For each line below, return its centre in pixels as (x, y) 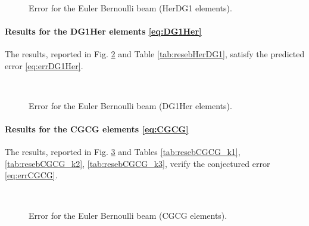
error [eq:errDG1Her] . (44, 65)
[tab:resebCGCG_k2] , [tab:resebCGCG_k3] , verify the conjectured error (138, 163)
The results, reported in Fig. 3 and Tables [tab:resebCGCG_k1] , (123, 152)
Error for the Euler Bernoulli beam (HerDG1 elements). (130, 7)
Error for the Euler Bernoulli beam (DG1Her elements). (130, 105)
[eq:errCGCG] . (31, 175)
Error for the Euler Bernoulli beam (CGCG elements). (128, 215)
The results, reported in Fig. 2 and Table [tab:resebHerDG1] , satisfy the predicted (155, 53)
